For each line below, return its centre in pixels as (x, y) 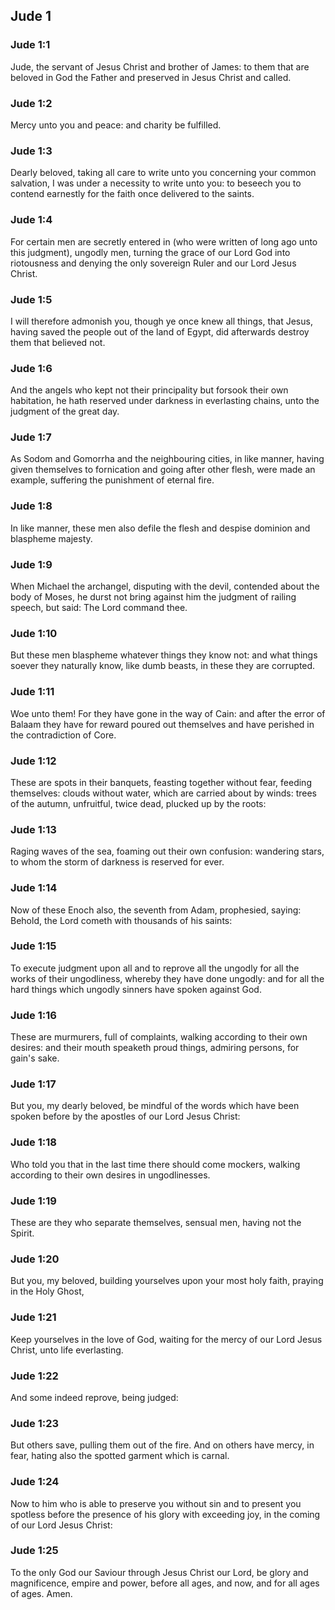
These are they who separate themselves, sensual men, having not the (156, 1223)
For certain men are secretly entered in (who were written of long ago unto (164, 241)
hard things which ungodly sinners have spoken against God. (136, 989)
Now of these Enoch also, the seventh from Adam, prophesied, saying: (156, 910)
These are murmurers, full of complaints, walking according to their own (159, 1037)
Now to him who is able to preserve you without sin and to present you (156, 1503)
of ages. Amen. (41, 1593)
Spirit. (22, 1233)
